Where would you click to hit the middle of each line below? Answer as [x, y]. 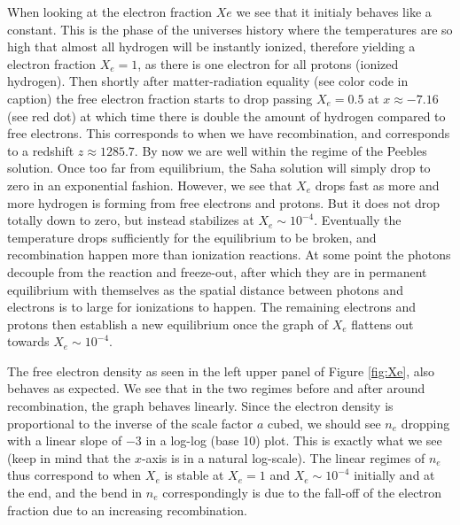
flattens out [382, 324]
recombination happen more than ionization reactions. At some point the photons [229, 255]
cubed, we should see [324, 423]
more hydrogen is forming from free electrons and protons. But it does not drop [224, 202]
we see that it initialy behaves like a [334, 12]
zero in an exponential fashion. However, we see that [150, 185]
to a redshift [41, 150]
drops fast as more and [377, 185]
